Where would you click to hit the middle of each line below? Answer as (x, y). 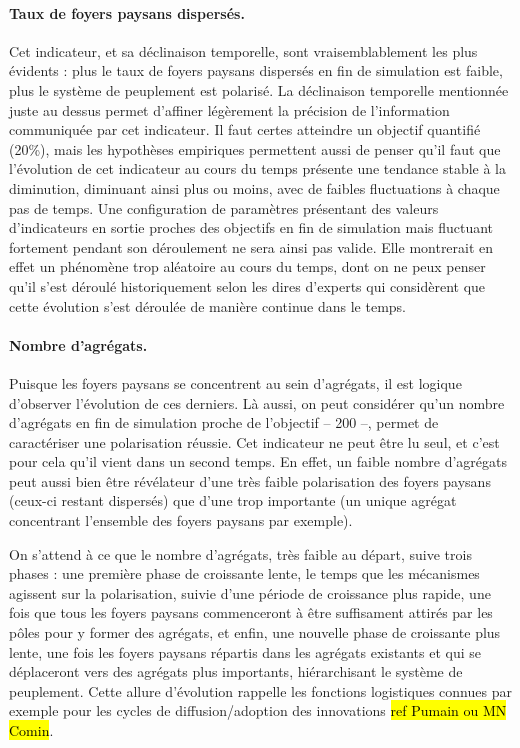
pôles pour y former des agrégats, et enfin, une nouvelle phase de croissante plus (255, 632)
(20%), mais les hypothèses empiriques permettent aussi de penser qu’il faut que (255, 148)
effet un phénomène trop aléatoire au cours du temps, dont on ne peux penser (247, 266)
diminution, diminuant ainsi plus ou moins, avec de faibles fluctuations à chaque (254, 187)
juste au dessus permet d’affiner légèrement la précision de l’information (229, 109)
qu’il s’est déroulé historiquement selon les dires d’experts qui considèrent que (247, 285)
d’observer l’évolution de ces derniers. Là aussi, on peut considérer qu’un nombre (257, 402)
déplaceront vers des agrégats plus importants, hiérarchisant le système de (236, 671)
